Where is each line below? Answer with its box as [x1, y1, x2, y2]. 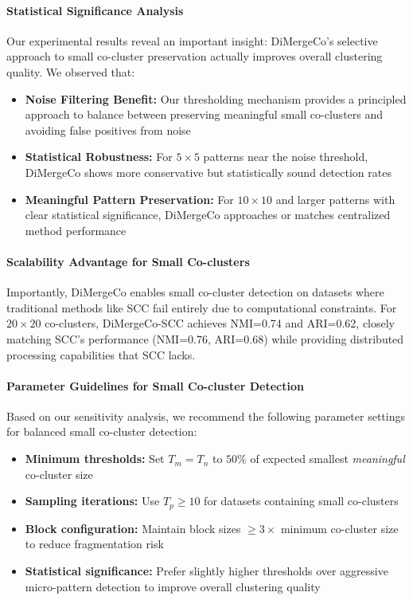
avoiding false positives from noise [25, 121, 191, 138]
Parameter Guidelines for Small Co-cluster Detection [6, 377, 304, 394]
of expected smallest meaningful [250, 450, 405, 467]
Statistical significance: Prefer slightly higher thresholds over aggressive [25, 562, 388, 578]
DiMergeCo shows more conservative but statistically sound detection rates [25, 163, 392, 180]
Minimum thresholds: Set [25, 450, 165, 467]
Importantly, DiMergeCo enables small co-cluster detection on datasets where [6, 284, 384, 300]
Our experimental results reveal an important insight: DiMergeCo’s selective [6, 32, 378, 49]
